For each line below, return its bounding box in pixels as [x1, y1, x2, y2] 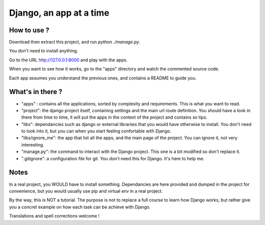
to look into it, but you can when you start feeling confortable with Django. [21, 128, 171, 134]
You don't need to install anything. [9, 48, 79, 54]
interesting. [21, 142, 44, 148]
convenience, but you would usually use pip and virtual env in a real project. [9, 188, 163, 194]
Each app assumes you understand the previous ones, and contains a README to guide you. [9, 75, 197, 81]
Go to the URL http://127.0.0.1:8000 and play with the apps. [9, 57, 128, 63]
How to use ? [9, 26, 50, 34]
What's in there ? [9, 88, 62, 96]
